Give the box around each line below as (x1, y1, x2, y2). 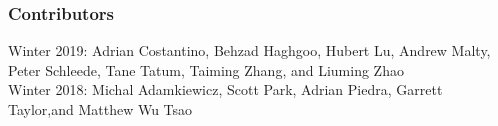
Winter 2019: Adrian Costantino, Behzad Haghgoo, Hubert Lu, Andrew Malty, (8, 40, 491, 61)
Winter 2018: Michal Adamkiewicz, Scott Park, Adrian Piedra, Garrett (8, 79, 443, 100)
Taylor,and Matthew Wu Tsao (8, 99, 193, 119)
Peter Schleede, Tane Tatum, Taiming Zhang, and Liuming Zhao (8, 59, 404, 80)
